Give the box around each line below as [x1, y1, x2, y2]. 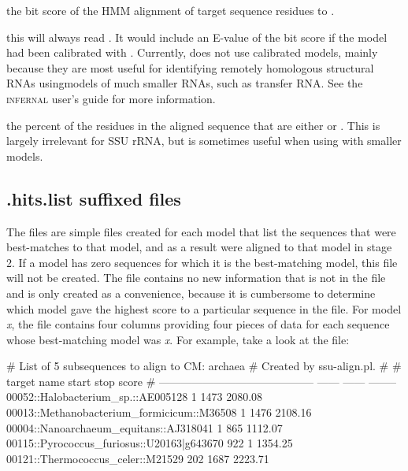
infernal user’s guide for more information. [6, 90, 216, 106]
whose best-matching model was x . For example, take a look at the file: [6, 331, 350, 347]
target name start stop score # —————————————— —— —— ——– [6, 373, 396, 389]
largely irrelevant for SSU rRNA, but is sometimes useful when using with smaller [6, 132, 402, 149]
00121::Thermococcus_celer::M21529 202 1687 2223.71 [6, 450, 269, 466]
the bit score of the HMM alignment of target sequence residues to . [6, 2, 335, 18]
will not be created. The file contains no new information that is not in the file [6, 269, 386, 286]
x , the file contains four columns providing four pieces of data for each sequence [6, 316, 390, 332]
